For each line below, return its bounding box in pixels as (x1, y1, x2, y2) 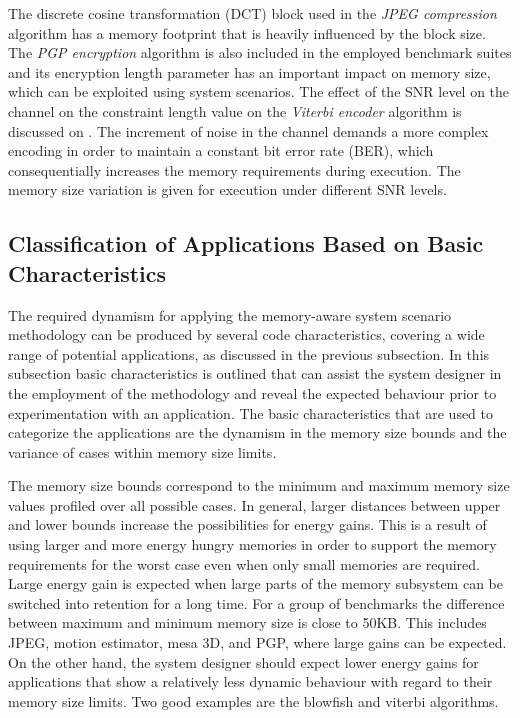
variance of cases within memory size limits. (8, 441, 277, 462)
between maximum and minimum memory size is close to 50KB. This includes (8, 612, 487, 633)
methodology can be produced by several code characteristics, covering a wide (8, 324, 485, 345)
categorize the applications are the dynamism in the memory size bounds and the (8, 422, 507, 443)
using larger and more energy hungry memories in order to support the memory (8, 534, 497, 555)
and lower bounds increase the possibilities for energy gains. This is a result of (8, 514, 487, 535)
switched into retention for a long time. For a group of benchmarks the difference (8, 592, 505, 613)
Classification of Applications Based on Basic (8, 228, 484, 259)
